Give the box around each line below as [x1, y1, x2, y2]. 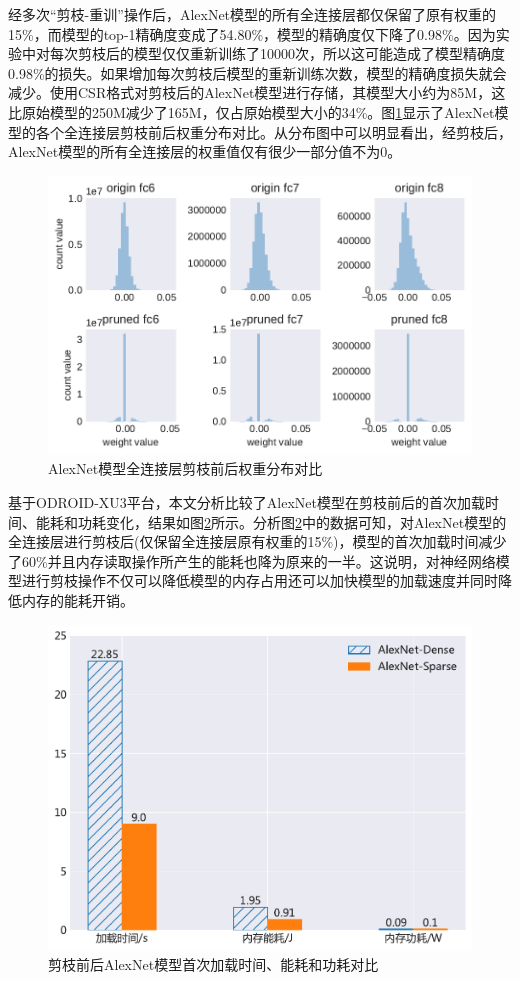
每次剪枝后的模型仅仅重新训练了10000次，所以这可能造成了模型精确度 [49, 43, 505, 64]
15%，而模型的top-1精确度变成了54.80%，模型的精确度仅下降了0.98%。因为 [8, 23, 496, 44]
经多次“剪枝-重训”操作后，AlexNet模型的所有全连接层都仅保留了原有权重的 [8, 4, 497, 24]
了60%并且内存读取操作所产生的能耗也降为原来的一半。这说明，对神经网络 [8, 550, 496, 571]
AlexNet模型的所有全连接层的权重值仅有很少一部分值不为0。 [8, 141, 402, 162]
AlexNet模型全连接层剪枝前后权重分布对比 [48, 458, 323, 479]
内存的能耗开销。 [21, 590, 134, 611]
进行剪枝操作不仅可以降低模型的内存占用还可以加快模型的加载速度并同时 [21, 570, 498, 591]
